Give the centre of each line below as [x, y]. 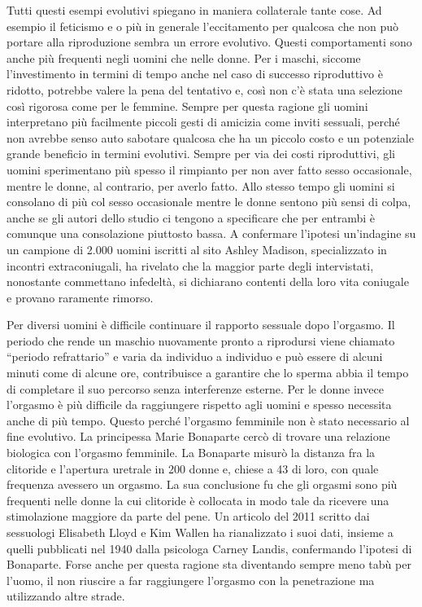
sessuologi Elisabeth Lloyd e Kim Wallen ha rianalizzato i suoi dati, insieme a [200, 532]
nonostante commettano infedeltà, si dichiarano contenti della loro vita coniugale [208, 282]
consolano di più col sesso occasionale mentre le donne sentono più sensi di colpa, [209, 202]
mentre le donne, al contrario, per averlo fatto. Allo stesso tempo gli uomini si [201, 185]
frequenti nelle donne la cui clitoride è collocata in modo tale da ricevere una [198, 500]
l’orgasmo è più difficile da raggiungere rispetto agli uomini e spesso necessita [199, 405]
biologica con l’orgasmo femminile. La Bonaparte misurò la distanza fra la [191, 453]
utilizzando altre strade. [66, 596]
